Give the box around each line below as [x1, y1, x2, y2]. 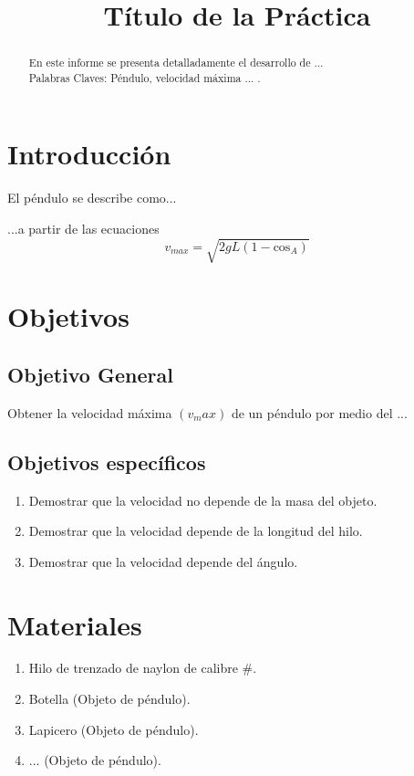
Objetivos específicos [7, 447, 206, 476]
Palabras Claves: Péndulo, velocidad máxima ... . [28, 69, 261, 85]
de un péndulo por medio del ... [231, 403, 408, 422]
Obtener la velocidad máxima [7, 403, 172, 422]
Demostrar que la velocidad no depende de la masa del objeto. [28, 490, 378, 509]
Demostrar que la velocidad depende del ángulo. [28, 551, 298, 571]
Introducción [7, 135, 171, 173]
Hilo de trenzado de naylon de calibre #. [28, 658, 257, 677]
